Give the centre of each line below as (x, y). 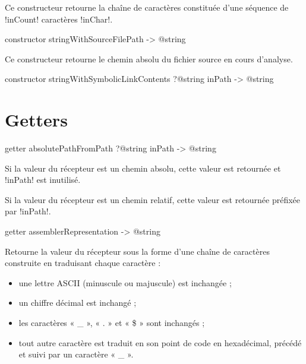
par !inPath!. (28, 211)
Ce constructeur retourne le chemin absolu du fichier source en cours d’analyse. (149, 58)
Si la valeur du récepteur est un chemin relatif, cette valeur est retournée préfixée (153, 199)
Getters (36, 120)
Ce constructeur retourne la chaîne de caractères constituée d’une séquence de (147, 7)
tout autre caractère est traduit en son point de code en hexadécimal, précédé (160, 342)
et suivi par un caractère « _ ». (76, 354)
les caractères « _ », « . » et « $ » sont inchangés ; (112, 323)
